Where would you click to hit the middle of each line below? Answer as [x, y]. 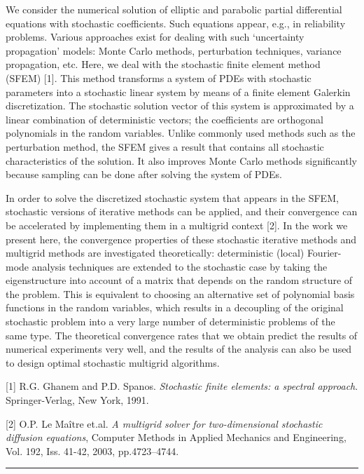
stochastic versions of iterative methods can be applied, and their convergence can [182, 211]
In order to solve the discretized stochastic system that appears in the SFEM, [172, 197]
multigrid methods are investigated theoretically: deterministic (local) [155, 253]
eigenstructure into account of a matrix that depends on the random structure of [179, 280]
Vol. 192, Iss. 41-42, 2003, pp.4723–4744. [92, 451]
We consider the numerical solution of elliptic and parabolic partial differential [174, 9]
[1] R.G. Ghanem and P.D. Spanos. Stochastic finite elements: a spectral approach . [182, 386]
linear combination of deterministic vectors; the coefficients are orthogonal [164, 119]
